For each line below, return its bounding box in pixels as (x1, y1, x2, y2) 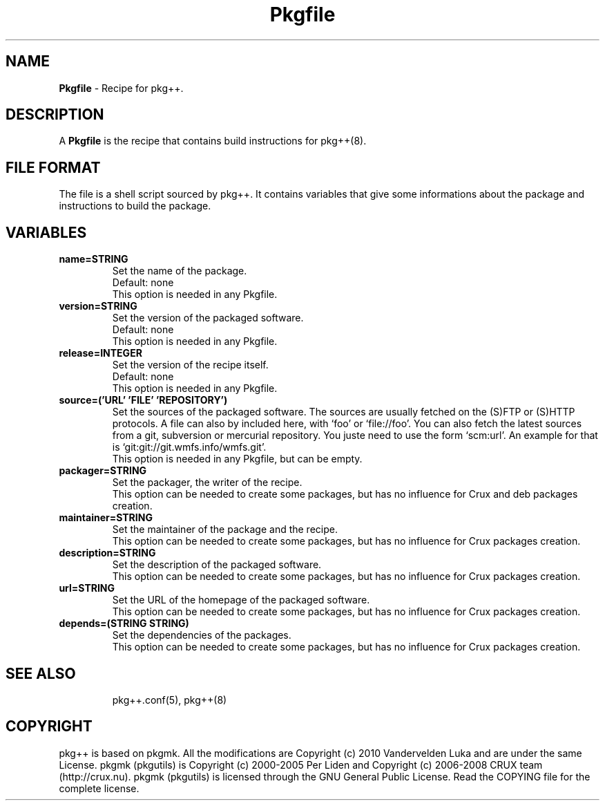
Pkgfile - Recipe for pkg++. (59, 82, 184, 94)
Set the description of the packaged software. (112, 559, 322, 571)
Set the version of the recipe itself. (112, 359, 269, 371)
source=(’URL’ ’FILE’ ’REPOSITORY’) (59, 394, 228, 406)
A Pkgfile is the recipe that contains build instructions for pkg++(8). (59, 135, 367, 147)
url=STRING (59, 582, 115, 594)
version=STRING (59, 300, 137, 312)
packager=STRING (59, 465, 147, 477)
